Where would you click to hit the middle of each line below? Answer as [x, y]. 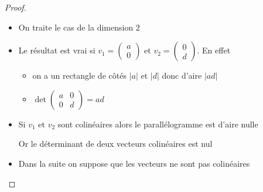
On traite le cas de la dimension [76, 27]
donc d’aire [182, 75]
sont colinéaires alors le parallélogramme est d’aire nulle [158, 124]
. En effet [214, 50]
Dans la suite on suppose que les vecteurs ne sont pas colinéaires [134, 163]
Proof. [16, 7]
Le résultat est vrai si [57, 50]
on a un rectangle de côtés [79, 75]
